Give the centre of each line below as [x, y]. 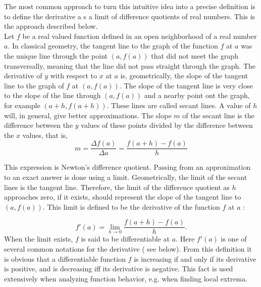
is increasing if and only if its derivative [195, 258]
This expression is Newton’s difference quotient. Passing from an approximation [127, 167]
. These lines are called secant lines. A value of [179, 105]
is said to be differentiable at [125, 239]
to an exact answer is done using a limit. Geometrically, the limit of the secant [126, 177]
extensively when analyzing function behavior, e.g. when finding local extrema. [126, 278]
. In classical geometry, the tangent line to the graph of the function [113, 46]
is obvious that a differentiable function [65, 258]
